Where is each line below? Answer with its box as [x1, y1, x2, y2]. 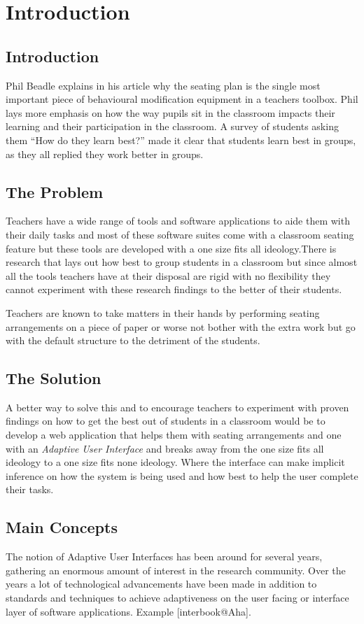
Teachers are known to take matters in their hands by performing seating [6, 305, 320, 320]
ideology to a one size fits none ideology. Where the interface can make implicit [6, 455, 345, 469]
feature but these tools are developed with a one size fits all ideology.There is [6, 241, 337, 255]
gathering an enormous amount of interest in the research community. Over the [6, 562, 346, 577]
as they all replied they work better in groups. [6, 146, 204, 161]
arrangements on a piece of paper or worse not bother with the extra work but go [6, 319, 356, 334]
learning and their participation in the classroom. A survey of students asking [6, 119, 339, 134]
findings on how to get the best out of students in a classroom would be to [6, 413, 325, 428]
